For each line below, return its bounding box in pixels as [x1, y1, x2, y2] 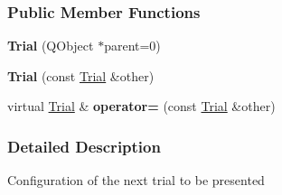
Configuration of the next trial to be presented [7, 171, 265, 190]
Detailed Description [7, 135, 161, 157]
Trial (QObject [7, 36, 94, 55]
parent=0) [104, 36, 161, 55]
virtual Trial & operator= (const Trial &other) [7, 97, 276, 116]
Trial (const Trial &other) [7, 66, 155, 85]
